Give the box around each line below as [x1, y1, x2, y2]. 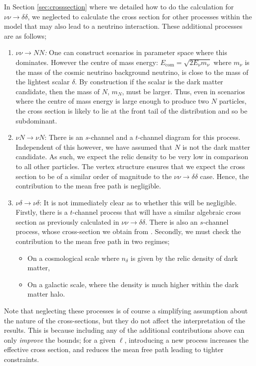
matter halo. [27, 289, 65, 299]
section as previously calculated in [15, 216, 119, 227]
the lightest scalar [15, 76, 70, 87]
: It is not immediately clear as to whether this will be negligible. [39, 197, 237, 207]
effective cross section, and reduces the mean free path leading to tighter [4, 344, 224, 355]
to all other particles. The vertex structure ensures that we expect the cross [15, 161, 245, 171]
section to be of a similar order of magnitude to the [15, 171, 172, 181]
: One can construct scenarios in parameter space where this [44, 47, 227, 58]
